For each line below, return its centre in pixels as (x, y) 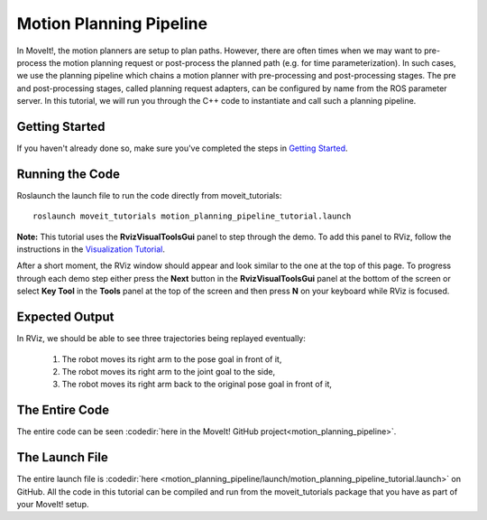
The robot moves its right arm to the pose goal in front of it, (172, 359)
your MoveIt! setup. (53, 504)
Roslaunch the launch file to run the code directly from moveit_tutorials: (149, 195)
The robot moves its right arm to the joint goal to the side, (168, 371)
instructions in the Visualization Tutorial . (91, 249)
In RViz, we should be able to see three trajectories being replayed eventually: (161, 339)
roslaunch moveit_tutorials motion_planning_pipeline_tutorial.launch (192, 216)
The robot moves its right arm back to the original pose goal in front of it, (197, 385)
